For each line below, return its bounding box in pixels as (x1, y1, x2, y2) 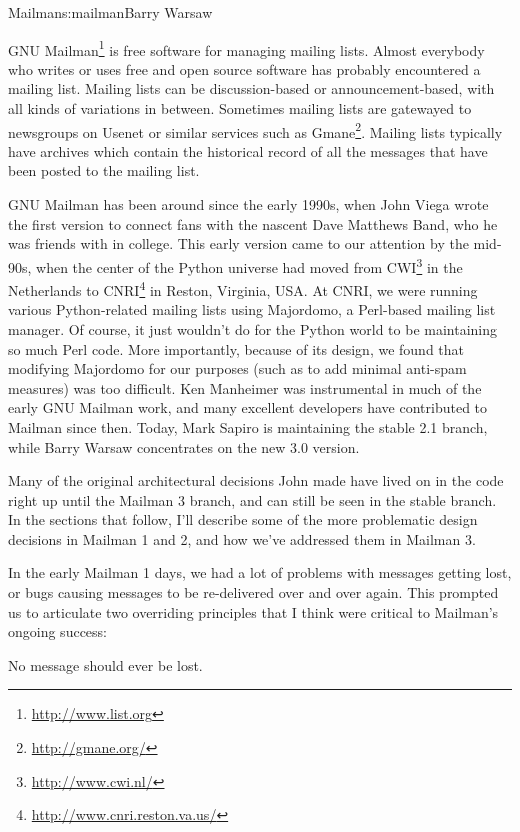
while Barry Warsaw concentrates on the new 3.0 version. (8, 436, 360, 457)
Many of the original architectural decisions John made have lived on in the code (8, 470, 504, 491)
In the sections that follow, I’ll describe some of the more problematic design (8, 509, 478, 530)
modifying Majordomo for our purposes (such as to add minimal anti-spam (8, 358, 467, 379)
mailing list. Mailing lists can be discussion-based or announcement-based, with (8, 78, 495, 99)
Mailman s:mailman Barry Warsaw (8, 2, 213, 22)
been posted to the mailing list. (8, 160, 200, 181)
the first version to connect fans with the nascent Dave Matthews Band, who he (8, 213, 498, 234)
